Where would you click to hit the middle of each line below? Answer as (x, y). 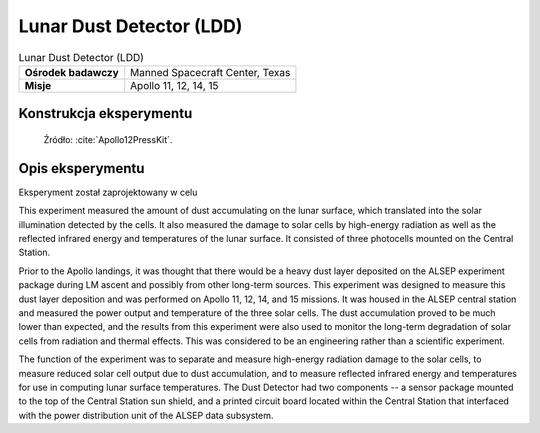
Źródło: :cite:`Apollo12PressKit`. (108, 139)
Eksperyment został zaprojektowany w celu (108, 192)
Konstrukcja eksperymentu (105, 113)
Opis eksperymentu (81, 168)
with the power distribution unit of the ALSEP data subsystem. (146, 415)
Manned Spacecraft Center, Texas (210, 72)
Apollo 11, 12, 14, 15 (174, 85)
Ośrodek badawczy (71, 72)
